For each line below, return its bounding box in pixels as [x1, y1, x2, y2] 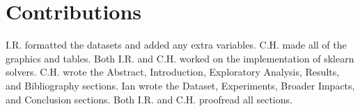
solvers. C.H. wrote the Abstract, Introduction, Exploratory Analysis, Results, [6, 65, 340, 79]
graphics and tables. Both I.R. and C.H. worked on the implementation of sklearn [6, 51, 354, 65]
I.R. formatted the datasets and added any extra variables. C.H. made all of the [6, 37, 347, 52]
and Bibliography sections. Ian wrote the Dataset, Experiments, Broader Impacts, [6, 78, 355, 92]
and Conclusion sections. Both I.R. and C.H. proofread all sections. [6, 92, 292, 106]
